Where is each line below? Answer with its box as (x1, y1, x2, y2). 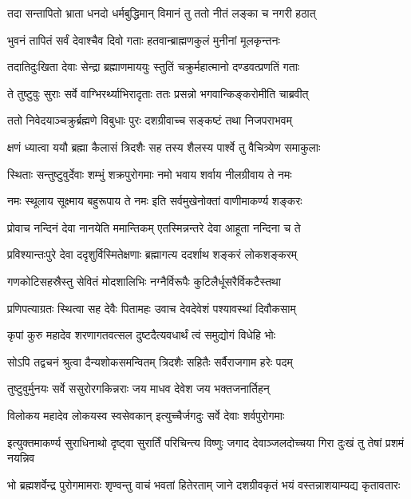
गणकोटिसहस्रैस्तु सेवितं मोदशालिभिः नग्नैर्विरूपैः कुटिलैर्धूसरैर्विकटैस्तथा (7, 272, 281, 289)
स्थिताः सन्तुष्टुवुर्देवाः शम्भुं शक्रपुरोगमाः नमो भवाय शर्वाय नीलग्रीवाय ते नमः (7, 165, 292, 182)
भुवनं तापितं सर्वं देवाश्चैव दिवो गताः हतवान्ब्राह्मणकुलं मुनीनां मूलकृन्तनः (7, 31, 280, 48)
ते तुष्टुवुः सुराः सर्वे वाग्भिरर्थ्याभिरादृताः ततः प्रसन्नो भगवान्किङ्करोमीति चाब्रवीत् (7, 85, 309, 101)
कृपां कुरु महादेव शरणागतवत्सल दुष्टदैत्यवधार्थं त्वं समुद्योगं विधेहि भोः (7, 327, 275, 343)
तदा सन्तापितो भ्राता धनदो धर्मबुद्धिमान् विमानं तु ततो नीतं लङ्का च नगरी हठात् (7, 5, 316, 21)
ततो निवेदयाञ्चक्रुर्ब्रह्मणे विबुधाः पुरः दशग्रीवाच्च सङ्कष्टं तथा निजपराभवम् (7, 112, 292, 129)
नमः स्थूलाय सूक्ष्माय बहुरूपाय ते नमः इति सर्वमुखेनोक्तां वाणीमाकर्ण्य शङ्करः (7, 192, 302, 209)
